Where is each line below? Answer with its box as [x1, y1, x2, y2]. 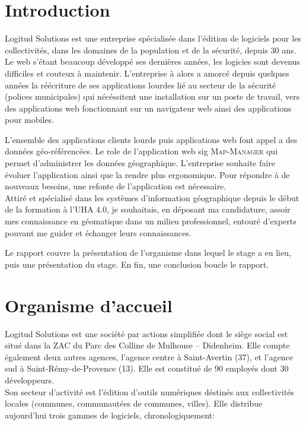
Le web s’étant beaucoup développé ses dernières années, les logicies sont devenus [5, 55, 300, 68]
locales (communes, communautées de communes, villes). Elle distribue [5, 397, 263, 410]
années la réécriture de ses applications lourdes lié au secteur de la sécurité [5, 78, 276, 91]
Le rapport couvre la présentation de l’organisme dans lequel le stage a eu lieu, [5, 246, 291, 259]
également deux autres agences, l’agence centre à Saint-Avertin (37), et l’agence [5, 350, 293, 363]
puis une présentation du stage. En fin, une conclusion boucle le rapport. [5, 258, 269, 270]
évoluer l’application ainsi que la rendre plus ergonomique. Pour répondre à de [5, 168, 290, 180]
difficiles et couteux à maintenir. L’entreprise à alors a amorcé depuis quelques [5, 66, 289, 79]
